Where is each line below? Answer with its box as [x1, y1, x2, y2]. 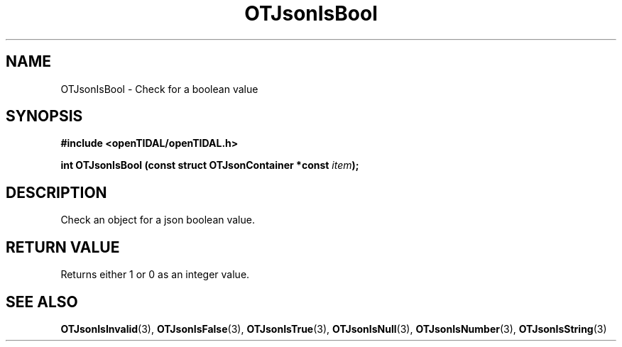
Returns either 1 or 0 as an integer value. [60, 268, 250, 281]
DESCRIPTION [6, 183, 107, 202]
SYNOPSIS [6, 107, 83, 126]
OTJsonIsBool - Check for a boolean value [60, 82, 258, 95]
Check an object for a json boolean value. [60, 214, 255, 226]
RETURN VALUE [6, 238, 120, 256]
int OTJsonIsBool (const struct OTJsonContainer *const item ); [60, 159, 359, 172]
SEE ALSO [6, 292, 78, 311]
